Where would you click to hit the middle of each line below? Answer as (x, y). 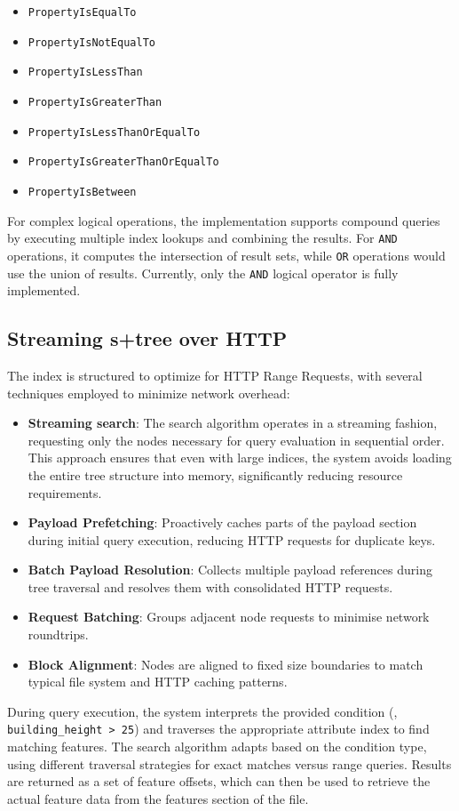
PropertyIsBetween (82, 192)
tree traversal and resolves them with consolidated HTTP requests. (210, 586)
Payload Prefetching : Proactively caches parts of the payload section (222, 522)
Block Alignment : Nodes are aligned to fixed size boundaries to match (226, 664)
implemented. (44, 290)
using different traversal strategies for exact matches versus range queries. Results (229, 763)
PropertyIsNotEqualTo (91, 42)
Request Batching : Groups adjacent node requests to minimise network (229, 617)
